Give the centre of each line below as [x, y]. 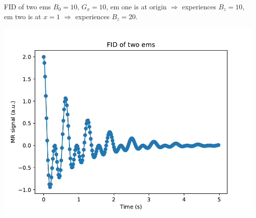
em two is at [23, 16]
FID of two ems [28, 6]
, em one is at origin [136, 6]
